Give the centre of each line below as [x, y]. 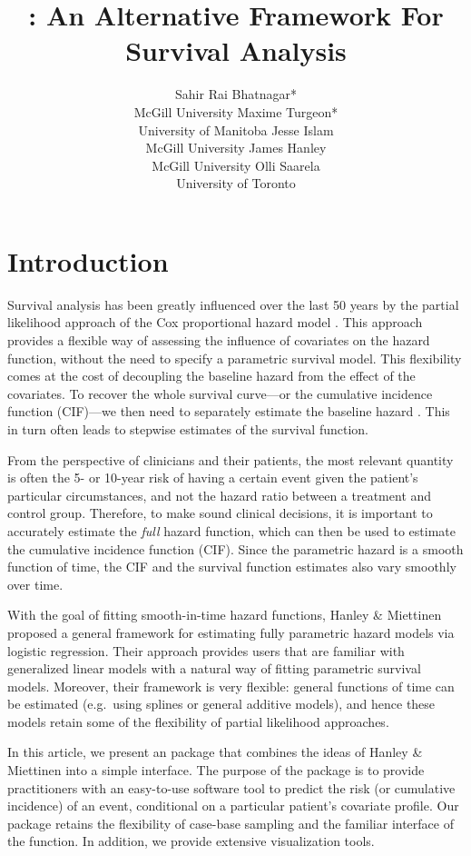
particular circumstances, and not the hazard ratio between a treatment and [220, 495]
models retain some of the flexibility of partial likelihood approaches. [198, 721]
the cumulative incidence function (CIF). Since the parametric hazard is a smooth [235, 548]
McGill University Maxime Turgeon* [236, 111]
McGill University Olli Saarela [236, 165]
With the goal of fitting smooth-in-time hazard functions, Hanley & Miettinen [225, 615]
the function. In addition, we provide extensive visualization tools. [191, 841]
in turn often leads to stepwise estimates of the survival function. [188, 428]
